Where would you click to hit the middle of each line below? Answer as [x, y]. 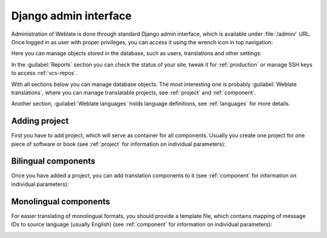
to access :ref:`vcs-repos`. [45, 73]
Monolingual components [61, 201]
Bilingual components [53, 161]
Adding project [40, 121]
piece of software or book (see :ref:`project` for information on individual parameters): [118, 144]
